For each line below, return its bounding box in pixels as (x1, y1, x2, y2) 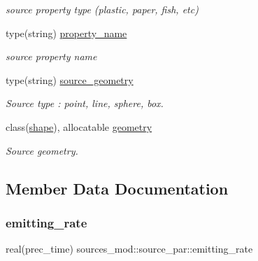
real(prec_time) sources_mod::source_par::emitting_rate (6, 241, 253, 256)
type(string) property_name (6, 25, 127, 40)
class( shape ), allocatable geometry (6, 119, 152, 134)
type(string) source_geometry (6, 72, 134, 87)
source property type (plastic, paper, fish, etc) (6, 2, 199, 16)
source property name (6, 49, 97, 64)
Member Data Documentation (6, 177, 229, 199)
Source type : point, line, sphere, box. (6, 96, 164, 111)
